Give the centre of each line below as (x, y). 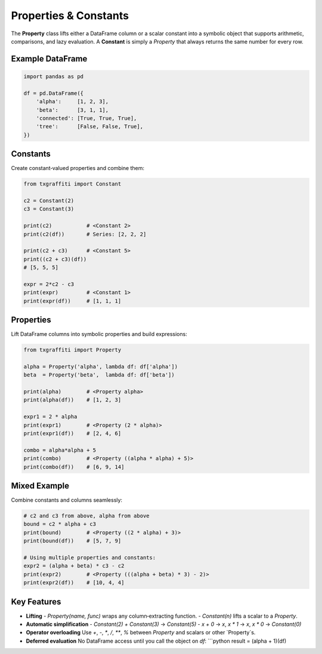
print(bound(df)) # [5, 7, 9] (72, 541)
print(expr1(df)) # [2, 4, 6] (72, 434)
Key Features (36, 602)
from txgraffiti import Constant (72, 184)
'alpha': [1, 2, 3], (72, 102)
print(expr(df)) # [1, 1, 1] (72, 301)
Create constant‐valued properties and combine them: (78, 168)
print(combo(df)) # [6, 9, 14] (74, 467)
